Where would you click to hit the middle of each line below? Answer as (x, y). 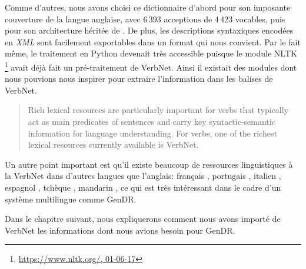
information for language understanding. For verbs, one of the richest (152, 133)
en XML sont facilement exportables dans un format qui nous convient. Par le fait (153, 41)
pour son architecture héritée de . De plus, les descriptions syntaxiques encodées (149, 30)
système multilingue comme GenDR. (71, 199)
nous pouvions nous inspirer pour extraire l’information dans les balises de (139, 79)
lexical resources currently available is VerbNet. (113, 145)
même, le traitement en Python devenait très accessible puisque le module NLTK (151, 53)
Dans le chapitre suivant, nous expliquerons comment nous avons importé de (143, 219)
